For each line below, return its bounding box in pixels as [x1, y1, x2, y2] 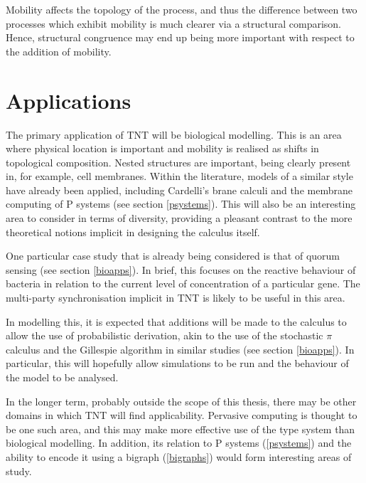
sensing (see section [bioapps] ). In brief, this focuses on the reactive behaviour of [6, 262, 356, 277]
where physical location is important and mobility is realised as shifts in [6, 141, 319, 156]
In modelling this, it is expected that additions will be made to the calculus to [6, 314, 347, 329]
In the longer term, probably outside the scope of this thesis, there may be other [6, 393, 357, 408]
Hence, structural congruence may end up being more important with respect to [6, 30, 355, 45]
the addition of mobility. [6, 43, 112, 58]
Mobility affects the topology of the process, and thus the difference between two [6, 2, 357, 16]
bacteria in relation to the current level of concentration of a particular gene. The [6, 276, 360, 291]
